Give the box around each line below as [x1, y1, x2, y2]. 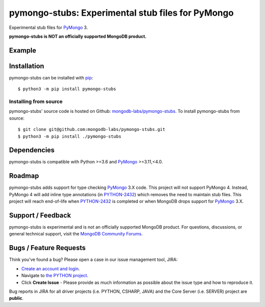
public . [9, 295, 24, 301]
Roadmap [9, 172, 39, 180]
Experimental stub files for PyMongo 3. [9, 25, 88, 30]
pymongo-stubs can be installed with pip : [9, 75, 93, 80]
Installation [9, 62, 44, 70]
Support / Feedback [9, 211, 71, 219]
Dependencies [9, 146, 55, 154]
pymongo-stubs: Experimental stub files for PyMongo [9, 7, 234, 18]
